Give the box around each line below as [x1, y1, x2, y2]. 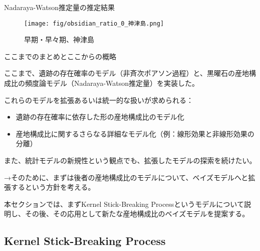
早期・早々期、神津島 [24, 34, 94, 45]
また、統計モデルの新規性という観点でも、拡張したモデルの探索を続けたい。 [4, 155, 256, 165]
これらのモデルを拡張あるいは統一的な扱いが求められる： [4, 94, 193, 105]
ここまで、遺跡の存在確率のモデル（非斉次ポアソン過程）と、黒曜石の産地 [4, 68, 249, 78]
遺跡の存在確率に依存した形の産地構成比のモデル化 [16, 111, 184, 122]
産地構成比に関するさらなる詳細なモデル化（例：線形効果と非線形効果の [16, 128, 254, 139]
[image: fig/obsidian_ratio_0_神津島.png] [24, 20, 164, 27]
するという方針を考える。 [11, 182, 95, 192]
